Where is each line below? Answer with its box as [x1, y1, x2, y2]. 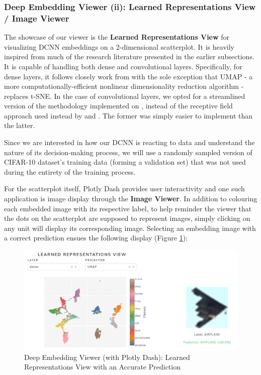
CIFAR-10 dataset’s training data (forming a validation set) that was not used [4, 157, 246, 167]
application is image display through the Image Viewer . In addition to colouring [4, 193, 257, 204]
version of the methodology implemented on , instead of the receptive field [4, 100, 233, 111]
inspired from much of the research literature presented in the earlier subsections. [4, 51, 254, 62]
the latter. [4, 120, 35, 131]
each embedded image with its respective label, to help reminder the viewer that [4, 203, 252, 213]
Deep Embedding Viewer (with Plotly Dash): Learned [24, 351, 190, 362]
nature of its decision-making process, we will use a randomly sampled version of [4, 147, 252, 157]
